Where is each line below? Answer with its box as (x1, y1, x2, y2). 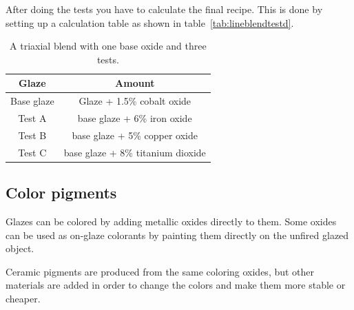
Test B (18, 127, 47, 142)
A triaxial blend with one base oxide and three (10, 39, 207, 53)
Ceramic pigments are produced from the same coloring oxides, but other (6, 264, 315, 278)
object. (6, 241, 34, 256)
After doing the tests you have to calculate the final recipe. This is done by (6, 2, 323, 16)
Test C (18, 145, 47, 159)
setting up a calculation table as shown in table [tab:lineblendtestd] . (6, 15, 294, 30)
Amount (115, 76, 155, 90)
